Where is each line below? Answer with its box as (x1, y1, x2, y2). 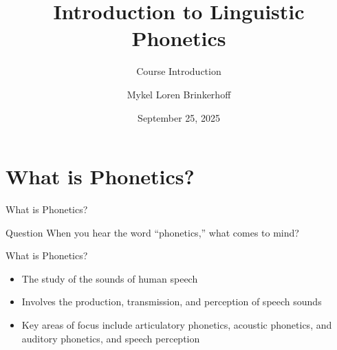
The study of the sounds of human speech (21, 271, 198, 285)
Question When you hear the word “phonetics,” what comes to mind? (6, 225, 299, 239)
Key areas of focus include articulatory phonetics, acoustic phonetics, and (21, 318, 332, 331)
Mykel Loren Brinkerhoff (127, 87, 231, 101)
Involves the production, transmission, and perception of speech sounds (21, 294, 322, 309)
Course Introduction (136, 64, 221, 78)
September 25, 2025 (138, 110, 220, 124)
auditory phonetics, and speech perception (21, 331, 200, 345)
